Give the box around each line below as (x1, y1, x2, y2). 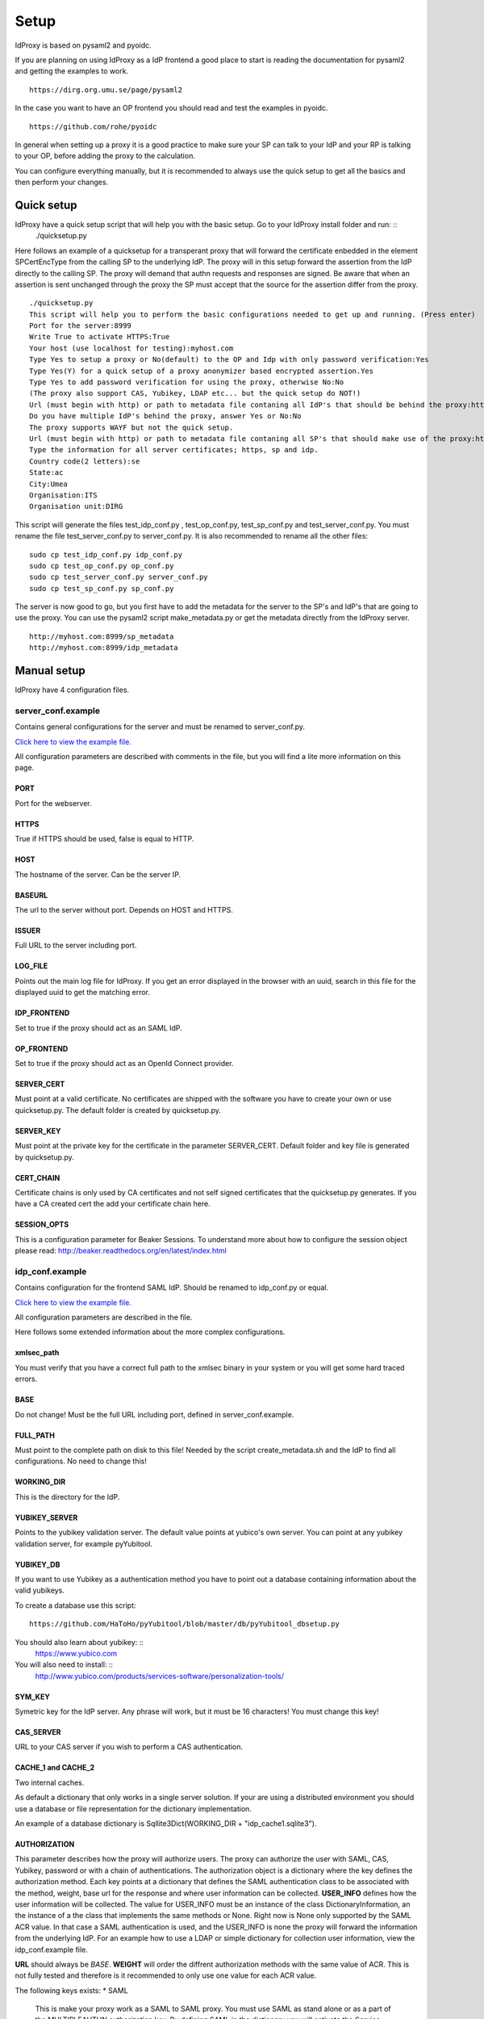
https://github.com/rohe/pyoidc (29, 122, 157, 131)
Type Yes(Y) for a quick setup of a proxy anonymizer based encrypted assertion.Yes (29, 366, 374, 376)
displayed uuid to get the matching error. (15, 988, 151, 997)
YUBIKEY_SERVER (15, 1513, 78, 1522)
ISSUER (15, 926, 41, 936)
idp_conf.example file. (15, 1945, 88, 1954)
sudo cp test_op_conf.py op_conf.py (29, 561, 174, 570)
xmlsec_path (15, 1348, 60, 1358)
